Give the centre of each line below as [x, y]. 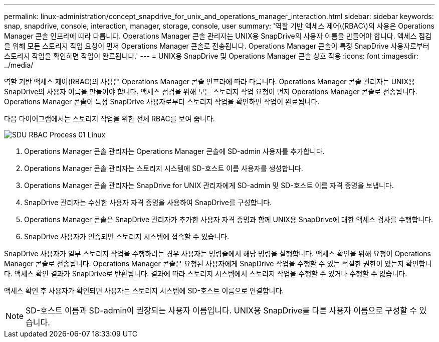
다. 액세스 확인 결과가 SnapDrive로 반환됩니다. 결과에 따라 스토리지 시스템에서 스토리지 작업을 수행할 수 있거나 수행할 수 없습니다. [206, 274]
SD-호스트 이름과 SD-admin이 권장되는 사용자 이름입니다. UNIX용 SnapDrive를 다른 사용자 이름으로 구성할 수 [221, 310]
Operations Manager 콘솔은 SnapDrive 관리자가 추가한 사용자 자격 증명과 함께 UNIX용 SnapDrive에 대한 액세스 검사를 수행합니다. [229, 219]
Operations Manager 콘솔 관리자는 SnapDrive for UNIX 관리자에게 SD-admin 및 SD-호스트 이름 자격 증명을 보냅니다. [209, 185]
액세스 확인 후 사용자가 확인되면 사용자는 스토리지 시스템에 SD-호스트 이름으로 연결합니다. [144, 291]
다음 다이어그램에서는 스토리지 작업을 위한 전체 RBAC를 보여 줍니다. [109, 119]
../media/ [19, 65]
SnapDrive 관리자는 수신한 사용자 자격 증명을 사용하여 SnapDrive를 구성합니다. [148, 202]
